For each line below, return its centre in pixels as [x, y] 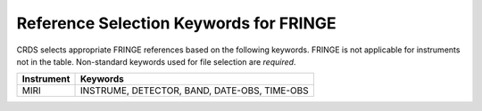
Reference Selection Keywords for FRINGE [176, 23]
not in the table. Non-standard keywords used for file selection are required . [156, 61]
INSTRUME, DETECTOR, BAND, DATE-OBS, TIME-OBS [195, 91]
